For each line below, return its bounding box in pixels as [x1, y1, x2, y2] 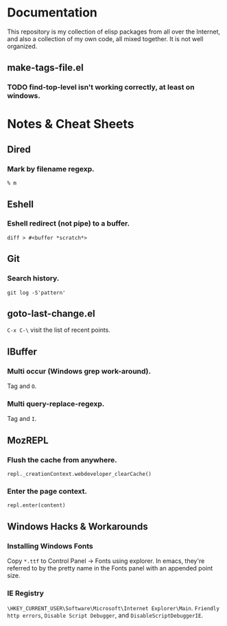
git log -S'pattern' [7, 289, 67, 296]
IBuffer [7, 346, 38, 357]
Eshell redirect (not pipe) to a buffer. [7, 219, 130, 228]
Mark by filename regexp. [7, 164, 95, 173]
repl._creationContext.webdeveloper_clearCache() [7, 470, 152, 477]
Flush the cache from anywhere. [7, 455, 118, 464]
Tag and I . [7, 415, 37, 423]
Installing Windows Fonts [7, 541, 94, 551]
